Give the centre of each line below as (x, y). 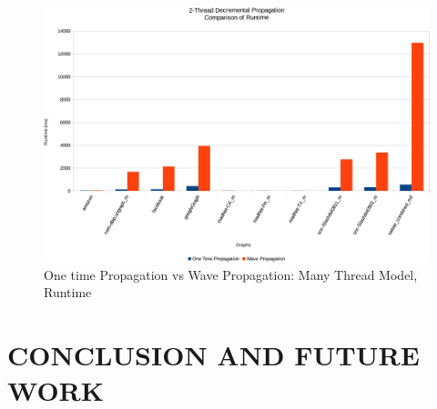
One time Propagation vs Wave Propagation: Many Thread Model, (231, 274)
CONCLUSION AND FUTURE (213, 354)
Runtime (68, 292)
